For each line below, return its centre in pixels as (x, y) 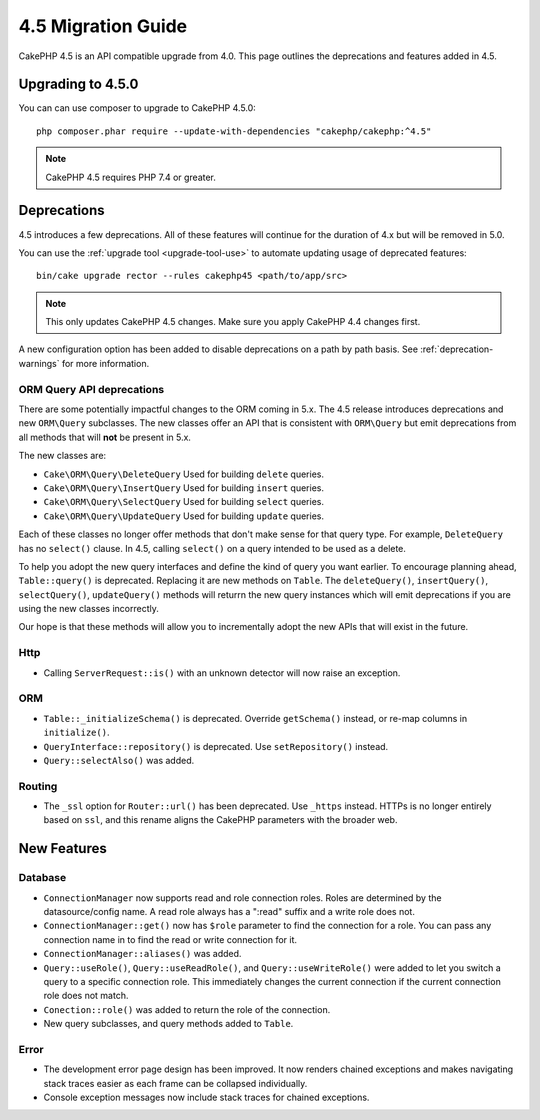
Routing (38, 786)
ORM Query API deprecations (91, 389)
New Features (62, 848)
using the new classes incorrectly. (88, 609)
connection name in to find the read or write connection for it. (170, 939)
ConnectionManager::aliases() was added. (142, 954)
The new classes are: (62, 456)
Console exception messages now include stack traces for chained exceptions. (206, 1097)
